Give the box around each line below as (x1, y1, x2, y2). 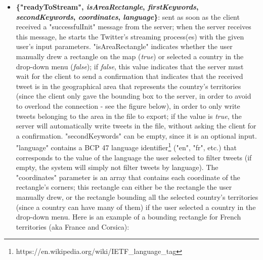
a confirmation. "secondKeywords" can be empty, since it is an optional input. (16, 130, 257, 141)
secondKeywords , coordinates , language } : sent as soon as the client (16, 11, 240, 22)
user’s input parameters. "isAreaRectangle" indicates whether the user (16, 41, 233, 52)
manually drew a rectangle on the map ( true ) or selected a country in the (16, 51, 244, 61)
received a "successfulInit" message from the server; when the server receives (16, 21, 251, 32)
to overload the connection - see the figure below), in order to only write (16, 100, 240, 111)
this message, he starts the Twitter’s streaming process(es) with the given (16, 31, 244, 41)
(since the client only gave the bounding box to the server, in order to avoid (16, 91, 251, 101)
